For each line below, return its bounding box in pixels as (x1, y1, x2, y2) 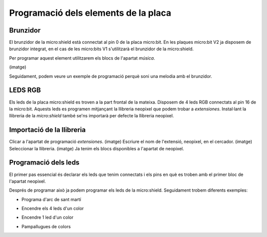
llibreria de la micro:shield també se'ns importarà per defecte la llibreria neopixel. (9, 113, 174, 119)
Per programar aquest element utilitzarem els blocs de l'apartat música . (9, 55, 155, 61)
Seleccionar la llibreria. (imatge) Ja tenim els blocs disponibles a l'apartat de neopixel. (9, 145, 184, 151)
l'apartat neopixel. (9, 178, 46, 184)
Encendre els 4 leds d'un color (21, 205, 84, 211)
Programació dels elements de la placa (9, 7, 172, 18)
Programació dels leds (9, 158, 80, 167)
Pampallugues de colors (21, 223, 71, 229)
